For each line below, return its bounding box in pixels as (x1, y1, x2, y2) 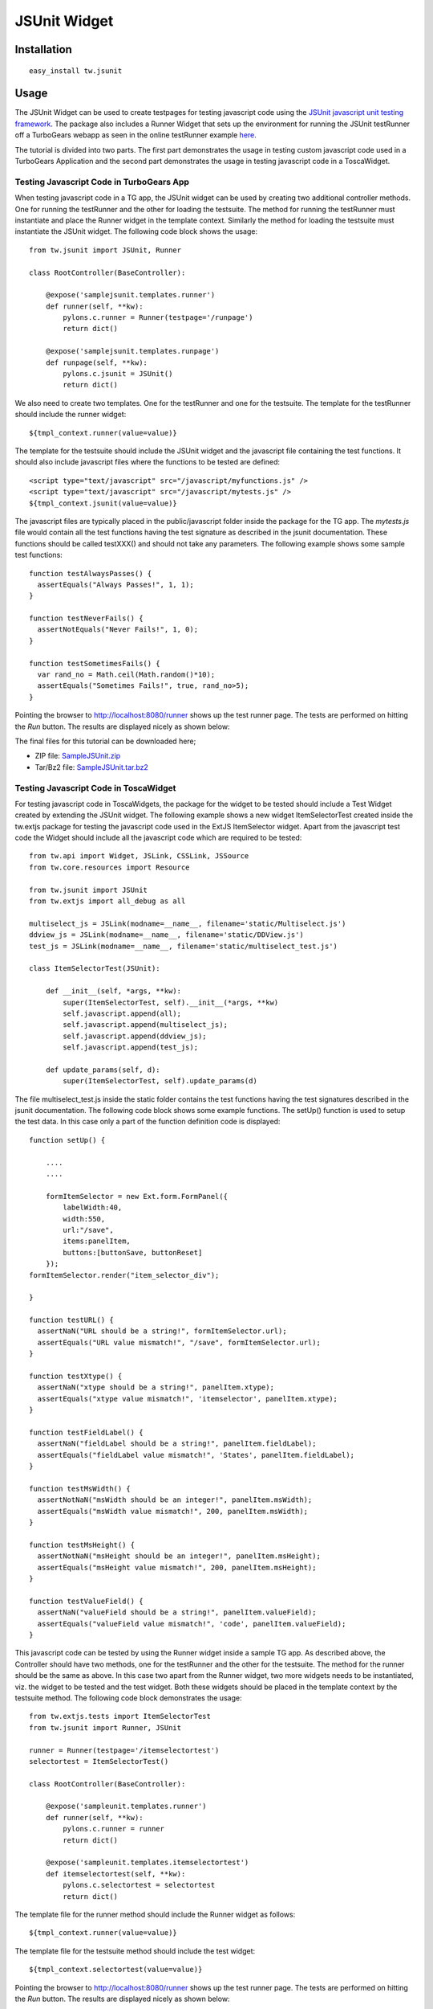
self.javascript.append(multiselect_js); (63, 1021, 229, 1029)
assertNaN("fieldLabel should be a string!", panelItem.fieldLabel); (37, 1439, 317, 1448)
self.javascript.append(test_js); (63, 1043, 199, 1052)
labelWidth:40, (63, 1203, 123, 1213)
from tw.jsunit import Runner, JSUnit (29, 1723, 182, 1732)
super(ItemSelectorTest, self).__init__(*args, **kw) (63, 997, 279, 1007)
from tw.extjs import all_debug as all (29, 897, 186, 906)
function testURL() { (29, 1315, 114, 1325)
